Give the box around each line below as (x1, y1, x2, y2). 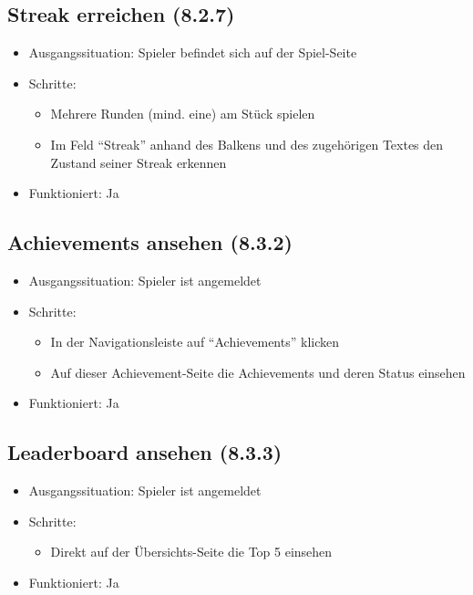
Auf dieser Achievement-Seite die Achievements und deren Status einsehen (50, 362, 466, 381)
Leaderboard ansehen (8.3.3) (7, 438, 283, 466)
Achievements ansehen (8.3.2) (7, 228, 293, 256)
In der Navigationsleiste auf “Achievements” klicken (50, 332, 339, 351)
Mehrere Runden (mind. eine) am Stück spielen (50, 104, 315, 123)
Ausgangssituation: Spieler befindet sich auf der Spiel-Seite (28, 43, 357, 62)
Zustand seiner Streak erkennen (50, 152, 227, 172)
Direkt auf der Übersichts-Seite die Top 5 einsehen (50, 542, 333, 561)
